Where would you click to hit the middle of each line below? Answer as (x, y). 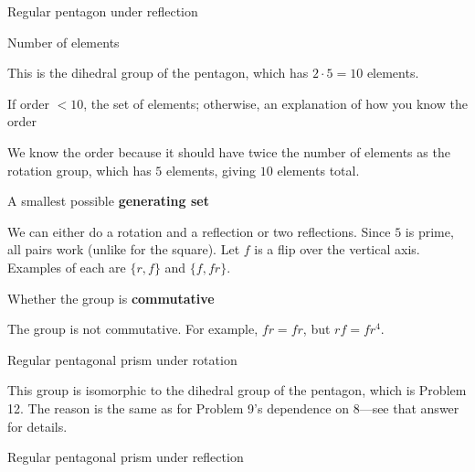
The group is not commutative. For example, (133, 329)
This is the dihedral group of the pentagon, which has (158, 73)
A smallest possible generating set (108, 201)
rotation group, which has (79, 170)
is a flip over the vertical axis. (337, 249)
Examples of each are (67, 267)
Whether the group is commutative (111, 298)
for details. (37, 426)
